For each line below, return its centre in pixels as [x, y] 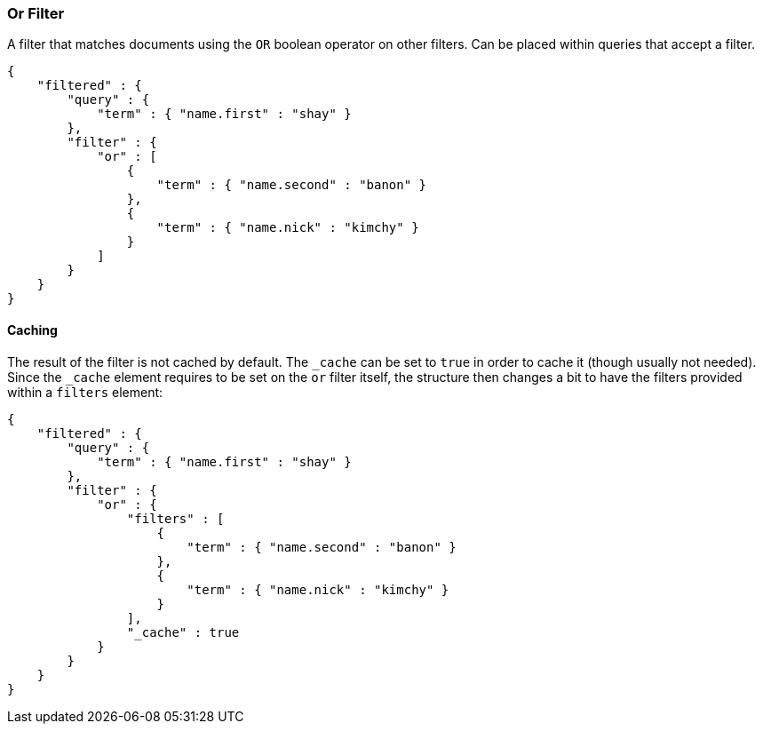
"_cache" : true [183, 632]
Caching [32, 330]
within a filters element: [85, 392]
